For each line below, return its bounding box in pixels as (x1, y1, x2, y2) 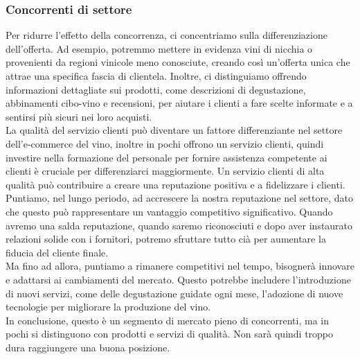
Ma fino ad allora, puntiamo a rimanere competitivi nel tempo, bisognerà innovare (6, 259, 354, 273)
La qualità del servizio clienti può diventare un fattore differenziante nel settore (6, 123, 343, 137)
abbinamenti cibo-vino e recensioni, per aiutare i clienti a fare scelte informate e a (6, 96, 353, 110)
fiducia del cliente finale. (6, 245, 109, 259)
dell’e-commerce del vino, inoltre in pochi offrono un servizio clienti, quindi (6, 136, 324, 150)
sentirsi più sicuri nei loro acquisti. (6, 109, 152, 123)
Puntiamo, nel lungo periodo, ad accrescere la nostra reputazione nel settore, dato (6, 191, 353, 205)
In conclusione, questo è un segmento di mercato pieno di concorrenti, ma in (6, 313, 329, 327)
